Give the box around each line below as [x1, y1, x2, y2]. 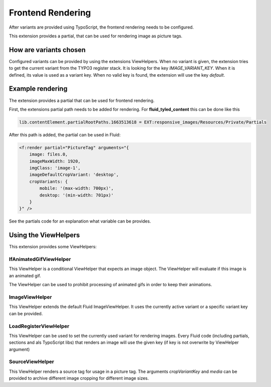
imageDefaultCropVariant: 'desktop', [29, 172, 119, 177]
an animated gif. [9, 273, 41, 278]
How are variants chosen [9, 46, 86, 54]
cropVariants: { [29, 178, 68, 184]
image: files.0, [29, 152, 68, 157]
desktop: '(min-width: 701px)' [39, 192, 114, 198]
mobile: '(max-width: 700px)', [39, 186, 114, 191]
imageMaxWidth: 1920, [29, 158, 81, 164]
